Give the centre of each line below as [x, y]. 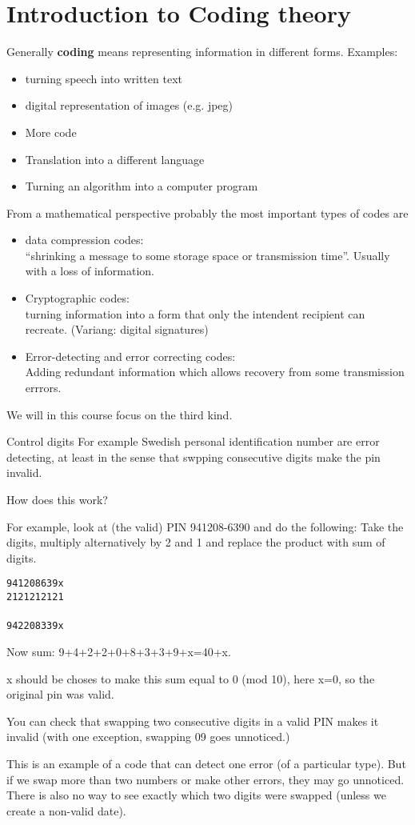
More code [51, 132]
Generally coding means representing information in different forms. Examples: [202, 52]
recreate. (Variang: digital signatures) [117, 329]
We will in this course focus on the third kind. [120, 414]
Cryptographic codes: [77, 298]
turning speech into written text [104, 78]
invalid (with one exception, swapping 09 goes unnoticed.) [148, 737]
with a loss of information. [90, 271]
